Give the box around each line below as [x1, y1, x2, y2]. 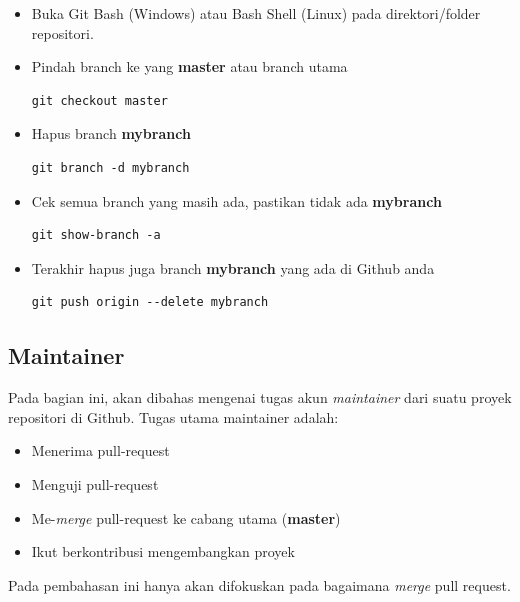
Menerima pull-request [31, 440, 170, 461]
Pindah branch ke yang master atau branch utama [31, 56, 348, 77]
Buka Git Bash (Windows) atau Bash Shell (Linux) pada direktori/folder [31, 3, 481, 23]
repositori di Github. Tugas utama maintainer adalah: [8, 406, 339, 427]
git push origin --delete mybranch [31, 295, 269, 310]
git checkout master [31, 93, 168, 108]
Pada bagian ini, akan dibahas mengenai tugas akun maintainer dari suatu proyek [8, 387, 512, 408]
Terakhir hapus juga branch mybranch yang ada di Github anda [31, 257, 435, 278]
